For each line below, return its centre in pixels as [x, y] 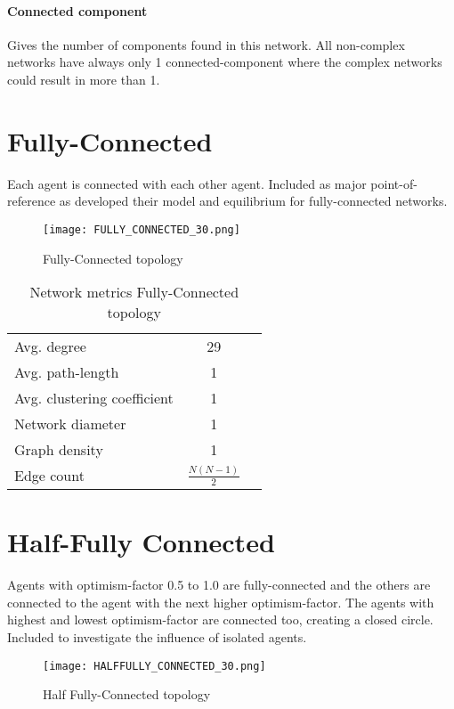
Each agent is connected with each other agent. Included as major [187, 183]
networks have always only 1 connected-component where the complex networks [225, 62]
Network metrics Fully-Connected [134, 292]
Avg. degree [50, 346]
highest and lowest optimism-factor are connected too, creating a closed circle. [220, 619]
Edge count [49, 476]
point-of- [394, 183]
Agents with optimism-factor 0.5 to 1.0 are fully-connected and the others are [219, 585]
